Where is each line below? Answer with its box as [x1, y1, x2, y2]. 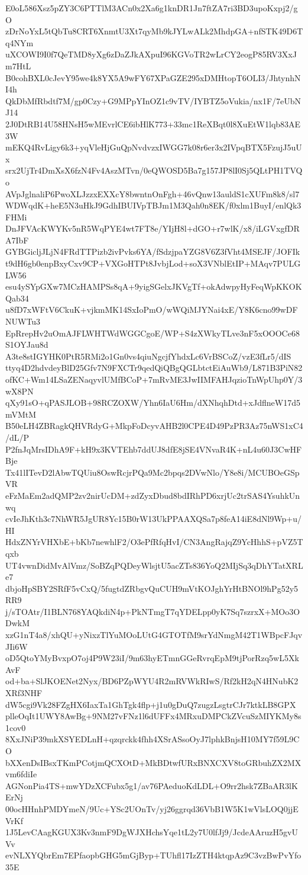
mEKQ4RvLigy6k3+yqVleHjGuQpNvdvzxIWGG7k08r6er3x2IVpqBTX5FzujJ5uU [5, 141, 302, 153]
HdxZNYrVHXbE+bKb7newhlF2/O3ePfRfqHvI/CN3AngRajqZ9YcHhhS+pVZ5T [5, 536, 303, 548]
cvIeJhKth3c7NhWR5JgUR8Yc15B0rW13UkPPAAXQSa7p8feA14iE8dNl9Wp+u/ [5, 512, 302, 525]
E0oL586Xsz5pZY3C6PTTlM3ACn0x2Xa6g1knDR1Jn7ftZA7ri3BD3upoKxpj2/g [5, 2, 298, 14]
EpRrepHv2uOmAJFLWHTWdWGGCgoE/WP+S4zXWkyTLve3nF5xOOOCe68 [5, 326, 300, 339]
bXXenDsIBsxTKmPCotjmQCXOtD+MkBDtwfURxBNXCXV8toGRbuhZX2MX [5, 756, 301, 768]
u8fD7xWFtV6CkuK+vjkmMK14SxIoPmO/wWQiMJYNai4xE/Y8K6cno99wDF [5, 303, 298, 316]
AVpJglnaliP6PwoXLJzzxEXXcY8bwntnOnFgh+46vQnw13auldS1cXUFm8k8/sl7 [5, 187, 300, 200]
